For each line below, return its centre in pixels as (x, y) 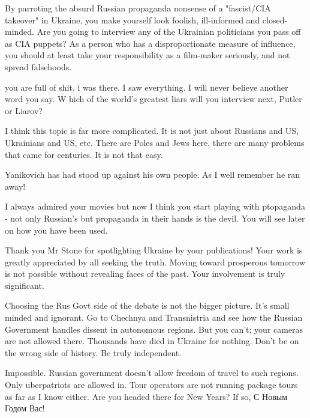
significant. (25, 285)
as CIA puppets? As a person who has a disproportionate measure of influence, (150, 43)
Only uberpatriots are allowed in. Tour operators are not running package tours (151, 385)
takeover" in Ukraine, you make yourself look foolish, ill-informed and (133, 20)
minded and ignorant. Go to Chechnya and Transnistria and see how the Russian (154, 317)
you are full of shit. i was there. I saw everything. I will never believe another (147, 87)
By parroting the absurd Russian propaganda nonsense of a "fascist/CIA (138, 8)
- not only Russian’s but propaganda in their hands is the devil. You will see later (155, 218)
